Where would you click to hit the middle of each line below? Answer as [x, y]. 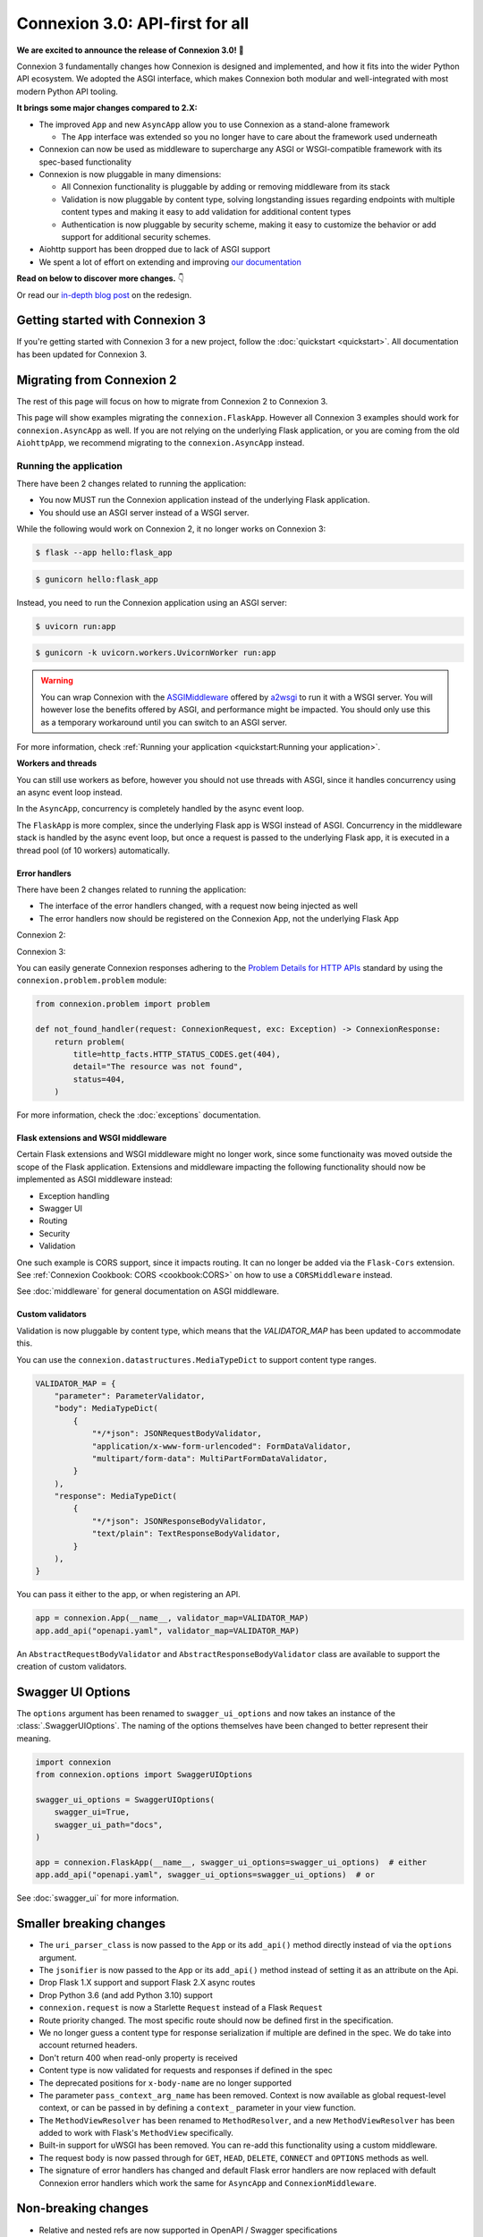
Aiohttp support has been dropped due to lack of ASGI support [155, 250]
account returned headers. [88, 2046]
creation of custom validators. [72, 1667]
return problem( [89, 1042]
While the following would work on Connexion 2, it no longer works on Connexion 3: [171, 529]
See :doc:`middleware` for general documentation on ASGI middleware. [148, 1291]
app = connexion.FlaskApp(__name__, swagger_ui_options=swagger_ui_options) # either [231, 1862]
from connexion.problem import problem [123, 1004]
